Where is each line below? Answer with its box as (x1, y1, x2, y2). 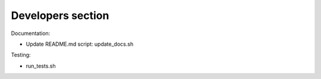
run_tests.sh (26, 62, 56, 69)
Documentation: (11, 30, 51, 37)
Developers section (11, 9, 109, 22)
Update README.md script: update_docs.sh (26, 40, 134, 48)
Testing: (11, 51, 31, 59)
